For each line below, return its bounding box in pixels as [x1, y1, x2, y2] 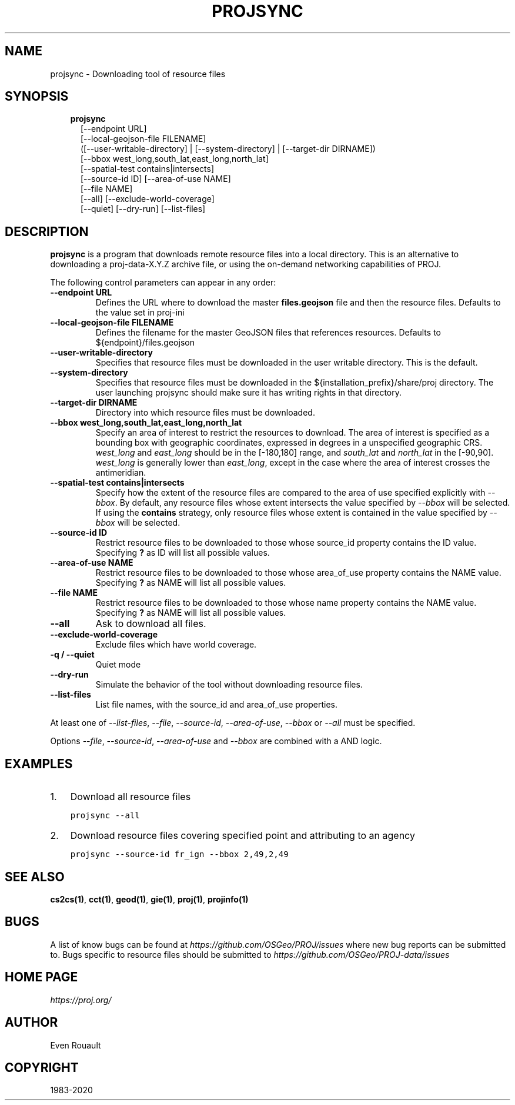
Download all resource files [70, 791, 191, 803]
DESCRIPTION [5, 224, 89, 239]
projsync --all [70, 811, 140, 821]
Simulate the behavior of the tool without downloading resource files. [95, 679, 363, 690]
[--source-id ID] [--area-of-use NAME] [81, 174, 231, 184]
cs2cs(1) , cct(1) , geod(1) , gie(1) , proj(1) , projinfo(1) [50, 894, 249, 904]
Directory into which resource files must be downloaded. [95, 407, 315, 418]
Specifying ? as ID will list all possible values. [95, 547, 270, 558]
